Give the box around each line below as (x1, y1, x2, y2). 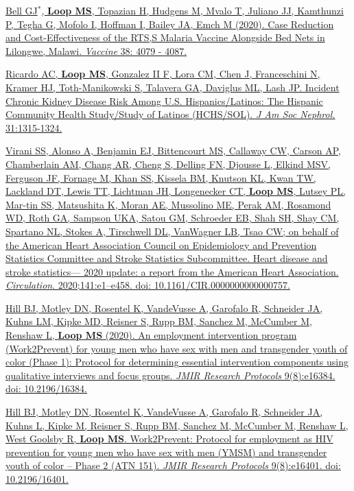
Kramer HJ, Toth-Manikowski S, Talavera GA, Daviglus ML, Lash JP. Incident (5, 80, 340, 94)
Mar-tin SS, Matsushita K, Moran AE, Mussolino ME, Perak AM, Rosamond (5, 197, 331, 211)
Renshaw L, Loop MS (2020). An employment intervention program (5, 328, 297, 342)
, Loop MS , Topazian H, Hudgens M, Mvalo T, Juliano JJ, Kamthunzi (41, 3, 344, 17)
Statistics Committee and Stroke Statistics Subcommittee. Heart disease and (5, 251, 328, 265)
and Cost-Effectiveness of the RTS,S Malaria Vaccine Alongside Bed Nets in (5, 30, 325, 45)
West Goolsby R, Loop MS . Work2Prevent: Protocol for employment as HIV (5, 431, 333, 446)
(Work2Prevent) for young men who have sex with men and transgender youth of (5, 341, 348, 355)
